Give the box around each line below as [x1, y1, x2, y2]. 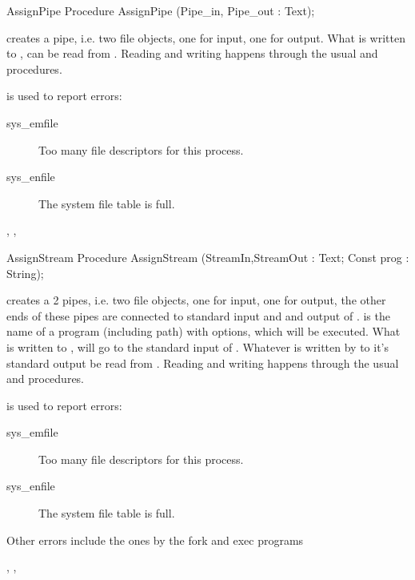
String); [6, 264, 44, 281]
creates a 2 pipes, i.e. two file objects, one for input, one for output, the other [6, 292, 386, 308]
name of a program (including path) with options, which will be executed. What [6, 323, 401, 340]
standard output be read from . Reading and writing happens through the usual [6, 354, 399, 371]
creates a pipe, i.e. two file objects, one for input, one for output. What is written [6, 29, 405, 46]
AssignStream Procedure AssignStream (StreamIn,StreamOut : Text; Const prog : [6, 248, 409, 265]
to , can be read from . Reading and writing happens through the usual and [6, 45, 378, 62]
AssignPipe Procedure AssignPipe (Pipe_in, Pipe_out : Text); [6, 2, 315, 18]
